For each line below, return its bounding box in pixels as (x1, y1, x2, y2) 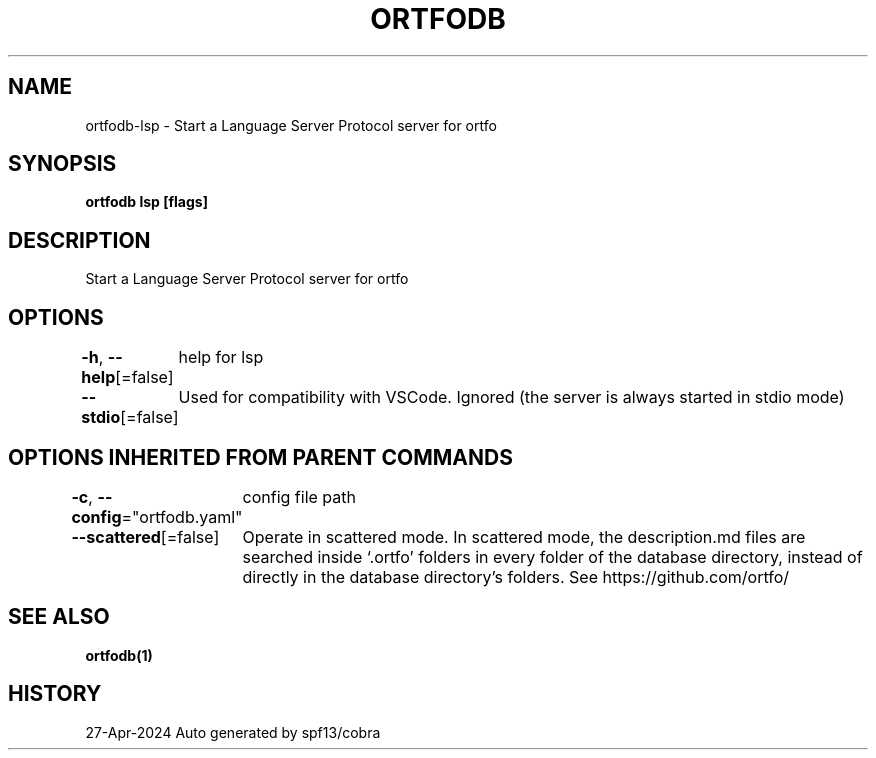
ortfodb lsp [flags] (85, 193, 208, 211)
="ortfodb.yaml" (121, 506, 243, 527)
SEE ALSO (8, 604, 110, 630)
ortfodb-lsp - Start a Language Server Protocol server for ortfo (85, 116, 497, 134)
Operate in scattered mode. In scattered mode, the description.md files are (242, 526, 806, 547)
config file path (242, 486, 356, 507)
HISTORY (8, 681, 102, 707)
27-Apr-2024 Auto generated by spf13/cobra (85, 723, 381, 741)
